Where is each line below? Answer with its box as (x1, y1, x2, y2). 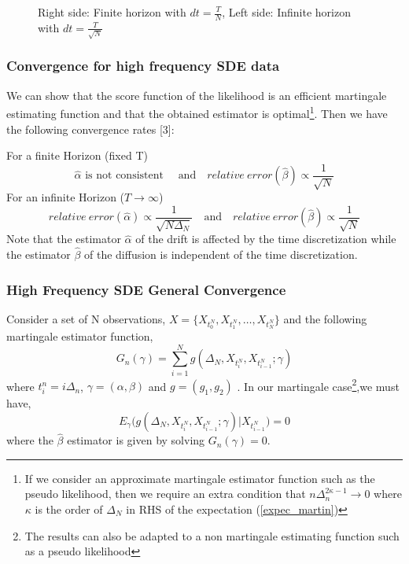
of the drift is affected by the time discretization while (135, 230, 396, 247)
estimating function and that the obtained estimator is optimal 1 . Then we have (6, 103, 388, 121)
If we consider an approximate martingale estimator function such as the (24, 470, 375, 486)
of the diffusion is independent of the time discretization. (84, 246, 358, 263)
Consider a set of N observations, (6, 310, 166, 326)
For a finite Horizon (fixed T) (6, 147, 148, 164)
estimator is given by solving (67, 432, 205, 448)
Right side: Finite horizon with (38, 4, 186, 20)
